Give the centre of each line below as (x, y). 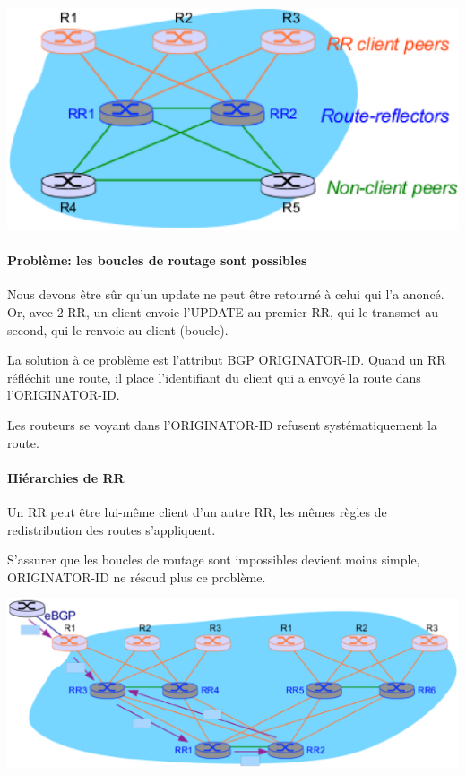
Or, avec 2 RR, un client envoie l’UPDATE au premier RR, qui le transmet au (223, 312)
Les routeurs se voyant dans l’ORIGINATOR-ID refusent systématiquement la (222, 425)
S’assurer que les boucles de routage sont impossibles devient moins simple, (214, 560)
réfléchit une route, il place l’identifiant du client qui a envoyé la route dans (214, 377)
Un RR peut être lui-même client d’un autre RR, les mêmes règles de (197, 511)
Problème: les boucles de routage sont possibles (157, 260)
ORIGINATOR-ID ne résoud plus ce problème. (137, 577)
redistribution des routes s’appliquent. (112, 529)
